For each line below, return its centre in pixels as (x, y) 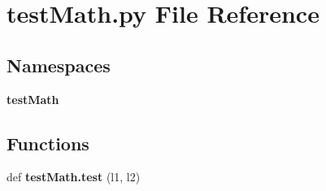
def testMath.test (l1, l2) (74, 177)
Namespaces (59, 65)
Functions (48, 143)
